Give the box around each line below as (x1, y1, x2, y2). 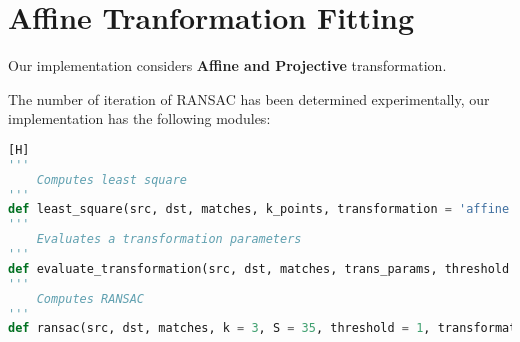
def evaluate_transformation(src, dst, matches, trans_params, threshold (8, 261, 510, 276)
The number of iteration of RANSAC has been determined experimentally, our (8, 88, 490, 109)
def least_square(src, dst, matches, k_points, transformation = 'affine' (8, 202, 517, 217)
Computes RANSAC (36, 291, 145, 306)
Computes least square (36, 172, 187, 187)
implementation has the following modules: (8, 108, 271, 129)
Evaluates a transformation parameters (36, 232, 302, 247)
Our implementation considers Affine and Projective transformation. (8, 55, 447, 76)
